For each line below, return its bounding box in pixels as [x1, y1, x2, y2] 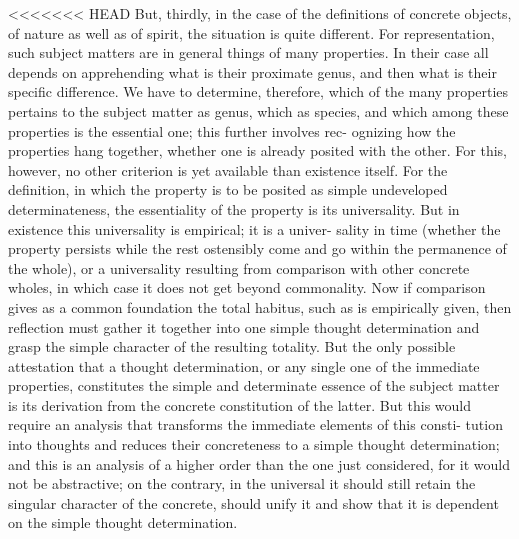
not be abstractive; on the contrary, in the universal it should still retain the [8, 473, 476, 494]
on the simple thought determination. [8, 512, 238, 533]
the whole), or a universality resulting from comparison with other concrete [8, 257, 470, 278]
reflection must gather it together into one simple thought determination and [8, 316, 480, 337]
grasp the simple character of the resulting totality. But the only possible [8, 336, 456, 357]
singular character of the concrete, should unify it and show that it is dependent [8, 492, 499, 513]
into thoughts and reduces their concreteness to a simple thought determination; [8, 434, 500, 455]
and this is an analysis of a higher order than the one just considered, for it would [8, 453, 510, 474]
